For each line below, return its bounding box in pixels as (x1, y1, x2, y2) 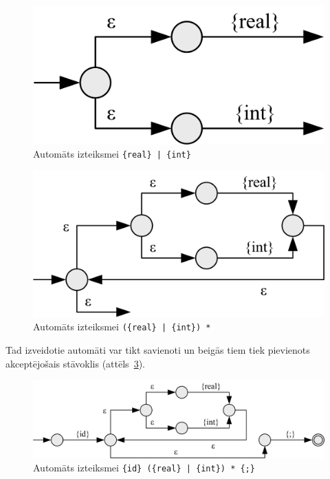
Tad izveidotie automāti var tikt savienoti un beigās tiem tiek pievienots (5, 342, 310, 356)
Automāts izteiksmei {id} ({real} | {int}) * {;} (33, 460, 255, 475)
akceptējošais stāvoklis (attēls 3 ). (5, 356, 145, 370)
